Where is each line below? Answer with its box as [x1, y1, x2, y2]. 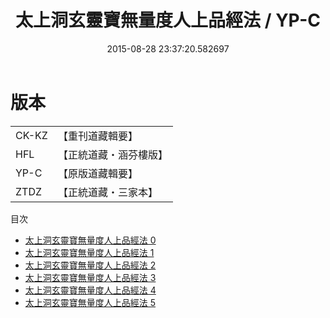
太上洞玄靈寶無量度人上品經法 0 [24, 234, 157, 246]
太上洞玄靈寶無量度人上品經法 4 [24, 284, 157, 296]
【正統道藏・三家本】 [57, 185, 158, 199]
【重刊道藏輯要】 [57, 129, 138, 143]
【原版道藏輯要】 [57, 166, 138, 180]
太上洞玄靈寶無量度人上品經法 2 [24, 259, 157, 271]
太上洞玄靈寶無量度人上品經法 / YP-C [15, 9, 321, 32]
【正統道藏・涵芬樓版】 [57, 147, 168, 161]
